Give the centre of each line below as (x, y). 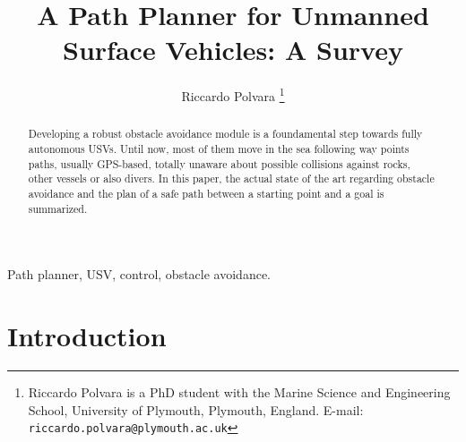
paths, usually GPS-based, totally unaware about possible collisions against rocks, (219, 163)
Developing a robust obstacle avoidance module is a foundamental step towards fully (225, 134)
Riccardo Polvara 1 (233, 94)
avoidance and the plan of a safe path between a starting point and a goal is (206, 193)
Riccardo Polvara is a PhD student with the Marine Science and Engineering (239, 392)
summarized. (58, 208)
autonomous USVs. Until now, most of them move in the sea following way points (219, 149)
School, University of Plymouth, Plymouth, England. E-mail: (196, 409)
